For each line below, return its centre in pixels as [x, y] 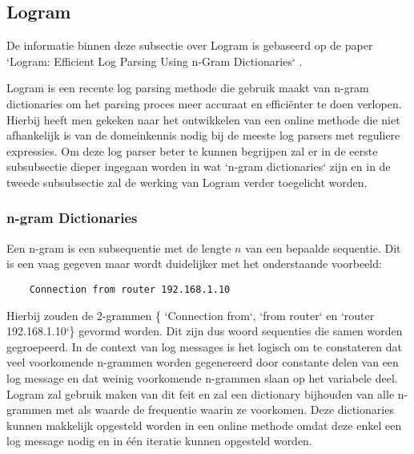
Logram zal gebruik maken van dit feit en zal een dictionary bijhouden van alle [201, 393]
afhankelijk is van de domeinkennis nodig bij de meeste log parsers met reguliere [203, 135]
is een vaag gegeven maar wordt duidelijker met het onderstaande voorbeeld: [194, 263]
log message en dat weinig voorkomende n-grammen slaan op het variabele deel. [202, 377]
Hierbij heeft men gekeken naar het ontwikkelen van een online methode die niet [203, 119]
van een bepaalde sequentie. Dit [323, 247]
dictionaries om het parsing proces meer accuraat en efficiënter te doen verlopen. [204, 103]
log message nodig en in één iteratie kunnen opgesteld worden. [159, 441]
